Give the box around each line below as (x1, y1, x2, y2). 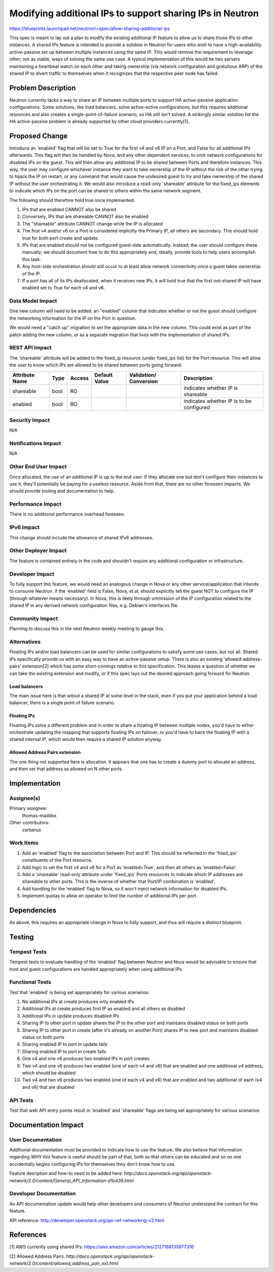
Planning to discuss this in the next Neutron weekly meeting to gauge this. (9, 626, 164, 632)
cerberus (22, 827, 42, 833)
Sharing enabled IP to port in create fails (22, 1048, 107, 1054)
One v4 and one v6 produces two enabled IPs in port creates (22, 1056, 150, 1062)
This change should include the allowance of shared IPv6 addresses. (9, 534, 154, 540)
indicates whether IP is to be (183, 397, 252, 404)
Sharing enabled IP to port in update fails (22, 1041, 108, 1048)
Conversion (129, 378, 158, 385)
